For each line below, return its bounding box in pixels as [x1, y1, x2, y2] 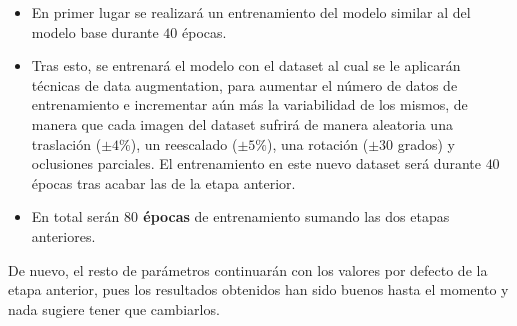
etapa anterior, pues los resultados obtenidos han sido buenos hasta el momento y [8, 279, 509, 300]
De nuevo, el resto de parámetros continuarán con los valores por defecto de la [8, 259, 488, 280]
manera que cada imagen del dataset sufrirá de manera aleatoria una [31, 113, 453, 134]
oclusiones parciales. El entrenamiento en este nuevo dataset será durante [31, 153, 481, 174]
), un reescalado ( [130, 133, 238, 154]
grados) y [397, 133, 455, 154]
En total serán [31, 206, 120, 227]
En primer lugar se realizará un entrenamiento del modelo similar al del [31, 2, 471, 22]
